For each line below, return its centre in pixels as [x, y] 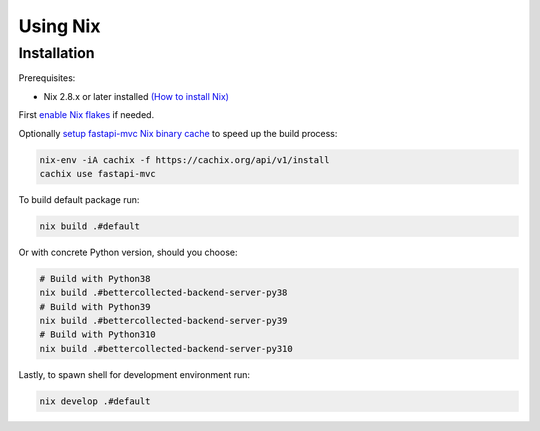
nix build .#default [89, 226]
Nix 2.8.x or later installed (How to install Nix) [136, 96]
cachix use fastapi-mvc [98, 173]
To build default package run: [79, 199]
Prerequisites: [47, 78]
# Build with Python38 [95, 278]
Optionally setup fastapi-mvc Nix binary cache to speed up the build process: [178, 133]
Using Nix [59, 26]
